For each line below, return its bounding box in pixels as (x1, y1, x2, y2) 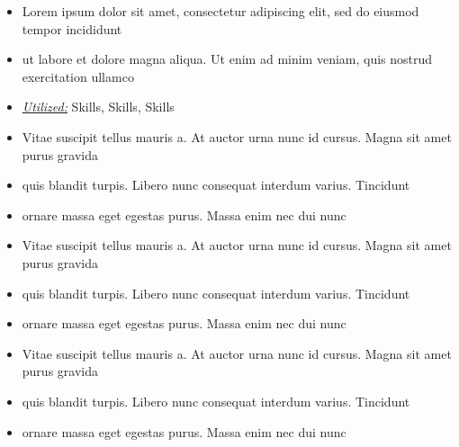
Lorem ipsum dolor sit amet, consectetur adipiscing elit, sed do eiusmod (22, 2, 419, 20)
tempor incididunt (22, 19, 122, 38)
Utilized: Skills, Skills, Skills (22, 97, 175, 116)
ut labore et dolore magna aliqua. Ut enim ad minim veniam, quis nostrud (22, 49, 433, 68)
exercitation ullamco (22, 67, 134, 85)
